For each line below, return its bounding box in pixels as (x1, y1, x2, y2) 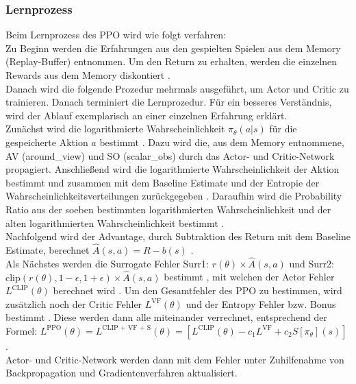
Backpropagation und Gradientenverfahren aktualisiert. (5, 365, 238, 380)
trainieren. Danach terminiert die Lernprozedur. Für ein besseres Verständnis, (5, 95, 332, 109)
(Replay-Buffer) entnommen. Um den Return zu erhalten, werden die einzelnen (5, 54, 338, 69)
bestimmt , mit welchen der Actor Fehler (164, 269, 335, 284)
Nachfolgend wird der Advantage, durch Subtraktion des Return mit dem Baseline (5, 229, 351, 243)
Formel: (5, 323, 38, 337)
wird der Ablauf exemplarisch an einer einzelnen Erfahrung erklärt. (5, 108, 288, 122)
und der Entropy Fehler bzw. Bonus (186, 296, 336, 311)
